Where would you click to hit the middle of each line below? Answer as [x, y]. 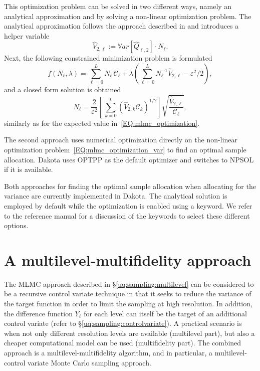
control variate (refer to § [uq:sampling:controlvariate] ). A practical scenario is [123, 323]
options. [16, 225]
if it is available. [29, 169]
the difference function [38, 313]
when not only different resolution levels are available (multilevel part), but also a [129, 333]
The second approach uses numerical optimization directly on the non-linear [121, 140]
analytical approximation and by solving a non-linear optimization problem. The [128, 16]
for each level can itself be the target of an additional [165, 313]
